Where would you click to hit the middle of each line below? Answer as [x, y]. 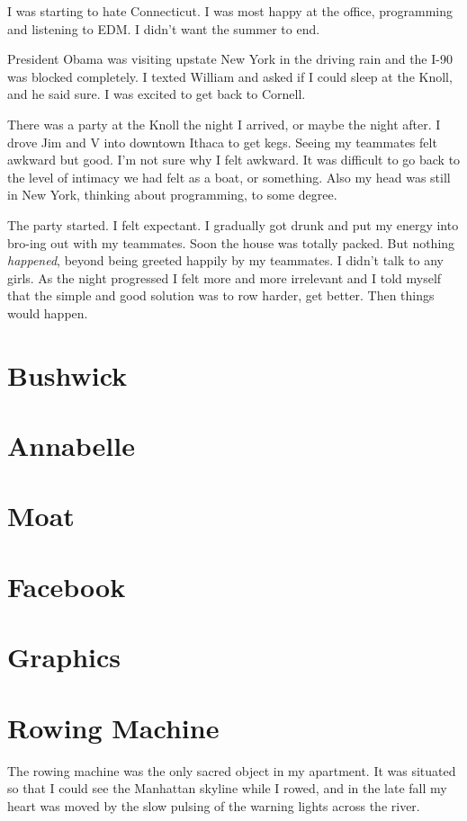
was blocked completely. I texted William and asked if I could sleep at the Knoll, [230, 76]
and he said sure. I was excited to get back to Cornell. [157, 94]
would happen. [48, 312]
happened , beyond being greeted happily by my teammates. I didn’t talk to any [225, 260]
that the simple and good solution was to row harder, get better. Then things [221, 295]
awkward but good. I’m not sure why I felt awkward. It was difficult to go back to [234, 160]
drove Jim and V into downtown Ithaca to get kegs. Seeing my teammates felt [222, 142]
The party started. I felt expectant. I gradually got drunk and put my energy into [233, 224]
